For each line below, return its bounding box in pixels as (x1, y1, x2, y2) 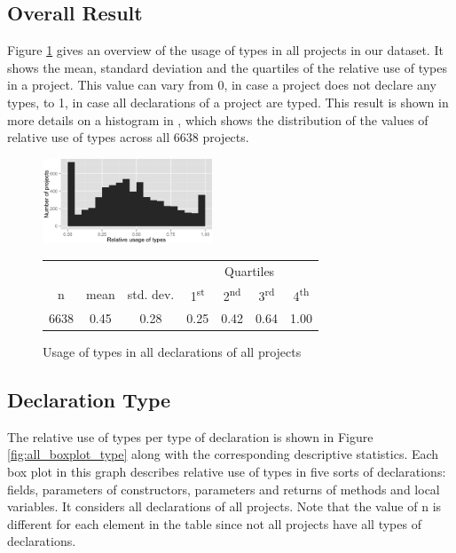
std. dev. (127, 285, 175, 304)
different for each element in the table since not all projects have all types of (7, 514, 421, 533)
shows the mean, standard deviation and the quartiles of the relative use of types (7, 58, 448, 76)
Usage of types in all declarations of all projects (43, 342, 302, 360)
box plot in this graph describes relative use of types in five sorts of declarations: (7, 462, 446, 480)
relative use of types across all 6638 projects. (7, 128, 249, 146)
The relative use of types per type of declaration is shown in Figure (7, 427, 373, 446)
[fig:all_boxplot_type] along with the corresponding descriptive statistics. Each (7, 445, 439, 463)
